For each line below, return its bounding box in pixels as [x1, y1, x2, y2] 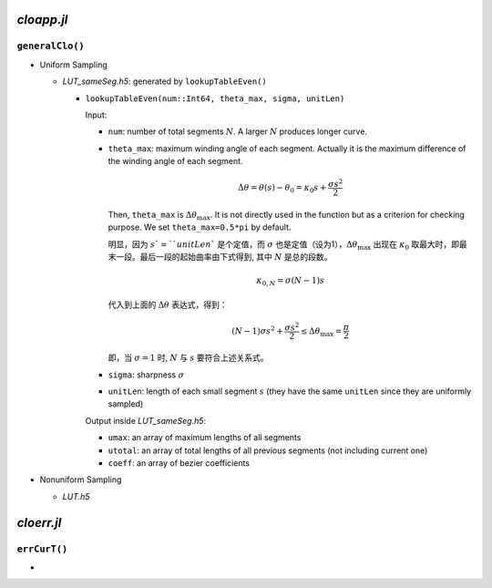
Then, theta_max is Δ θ [108, 209, 198, 220]
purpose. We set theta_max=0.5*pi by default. [108, 222, 292, 232]
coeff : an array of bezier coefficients [108, 458, 251, 469]
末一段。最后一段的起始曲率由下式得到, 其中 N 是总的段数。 [108, 251, 333, 262]
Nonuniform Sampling [39, 474, 122, 485]
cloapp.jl [16, 12, 68, 27]
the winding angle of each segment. [108, 156, 243, 167]
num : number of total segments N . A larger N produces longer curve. [108, 126, 368, 137]
